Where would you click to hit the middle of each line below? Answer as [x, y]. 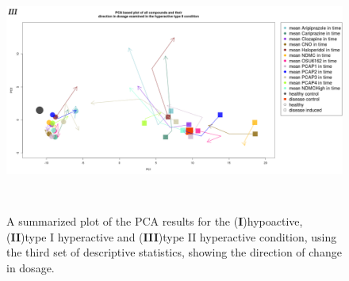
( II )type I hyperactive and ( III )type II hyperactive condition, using [172, 236]
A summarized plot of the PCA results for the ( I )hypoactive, [155, 220]
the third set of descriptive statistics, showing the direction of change [174, 252]
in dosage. [31, 267]
